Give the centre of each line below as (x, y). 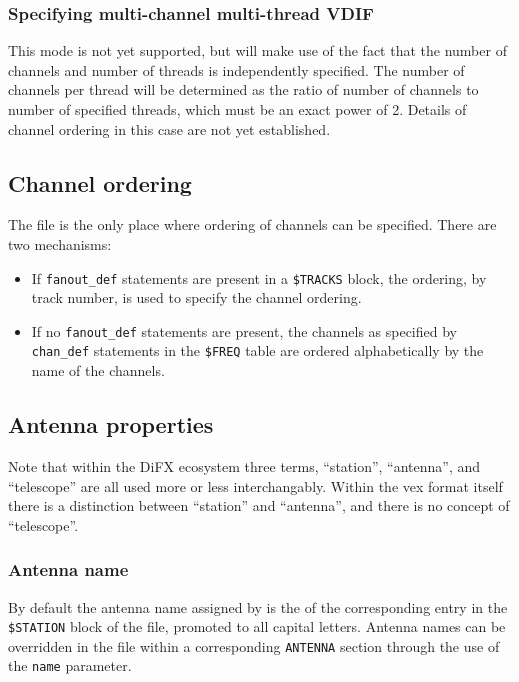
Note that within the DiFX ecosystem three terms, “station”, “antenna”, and (244, 465)
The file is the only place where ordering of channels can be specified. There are (252, 224)
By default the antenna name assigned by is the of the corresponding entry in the (258, 606)
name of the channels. (98, 370)
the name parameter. (70, 665)
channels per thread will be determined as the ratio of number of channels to (243, 89)
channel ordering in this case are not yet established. (169, 128)
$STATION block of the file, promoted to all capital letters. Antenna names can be (257, 626)
